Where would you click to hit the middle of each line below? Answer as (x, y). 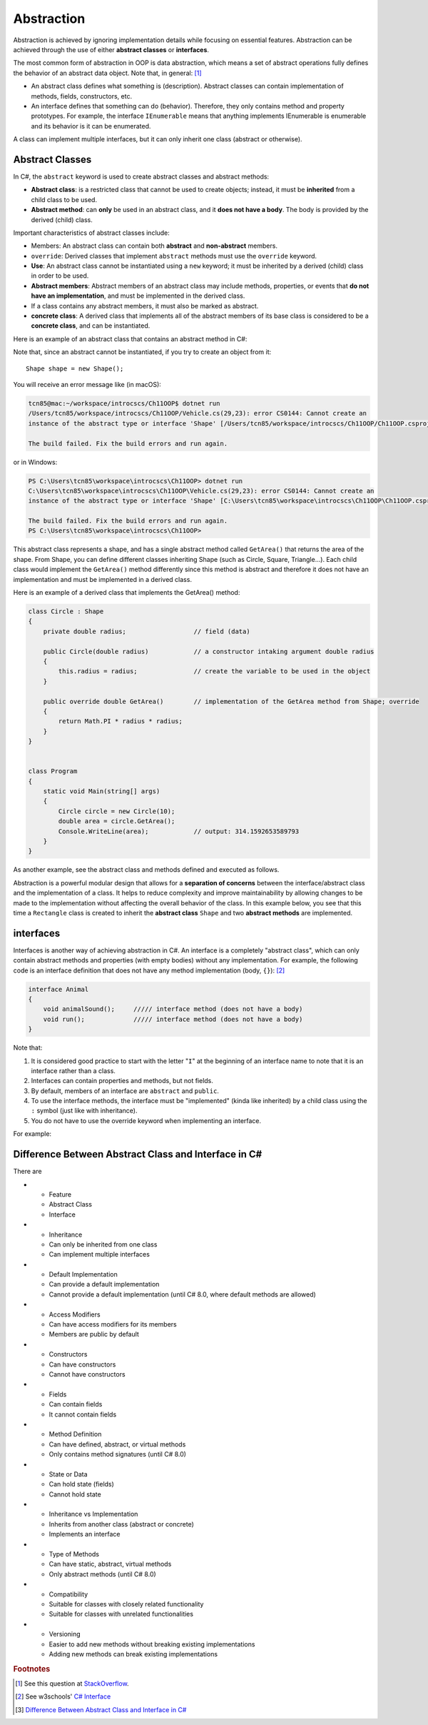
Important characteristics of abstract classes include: (92, 233)
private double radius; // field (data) (147, 631)
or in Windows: (35, 462)
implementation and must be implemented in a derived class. (103, 579)
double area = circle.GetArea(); (117, 821)
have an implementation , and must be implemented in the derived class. (138, 296)
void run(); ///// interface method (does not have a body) (173, 1019)
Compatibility (68, 1594)
